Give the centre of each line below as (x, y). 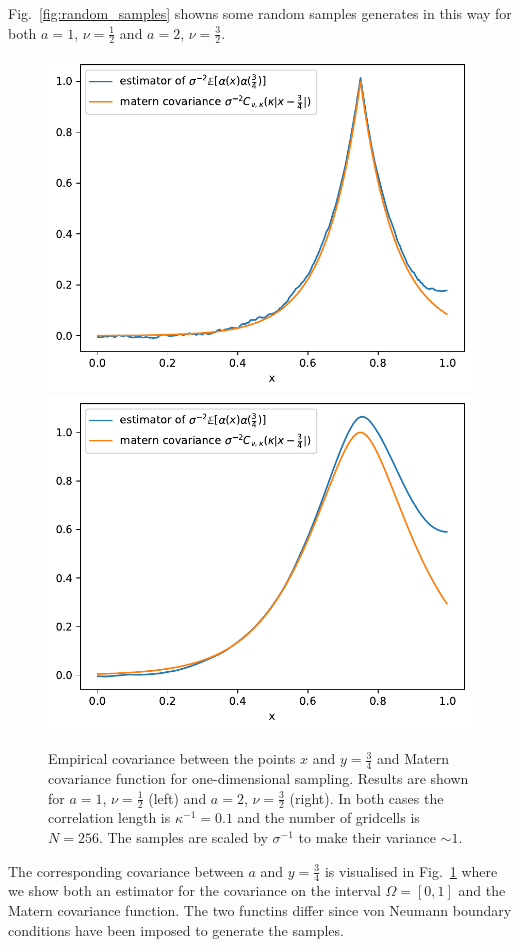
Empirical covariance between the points (172, 758)
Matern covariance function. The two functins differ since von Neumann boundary (260, 909)
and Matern (412, 758)
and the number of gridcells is (328, 817)
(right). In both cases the (366, 797)
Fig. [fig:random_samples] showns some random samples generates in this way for (260, 13)
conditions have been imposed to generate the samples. (176, 929)
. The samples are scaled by (183, 836)
